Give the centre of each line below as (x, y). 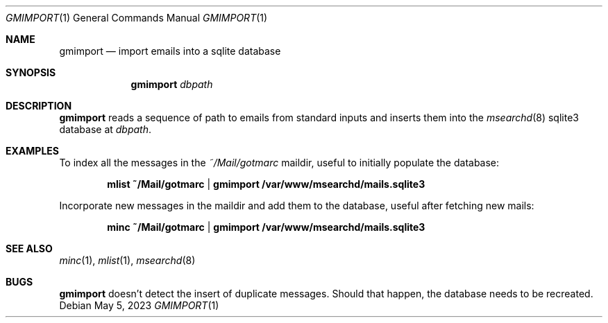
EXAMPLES (32, 151)
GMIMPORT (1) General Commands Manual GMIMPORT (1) (137, 18)
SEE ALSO (29, 248)
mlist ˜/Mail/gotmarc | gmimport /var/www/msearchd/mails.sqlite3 (266, 184)
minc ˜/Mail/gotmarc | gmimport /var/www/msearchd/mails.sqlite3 (266, 227)
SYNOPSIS (31, 72)
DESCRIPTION (39, 106)
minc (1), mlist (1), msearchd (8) (127, 260)
